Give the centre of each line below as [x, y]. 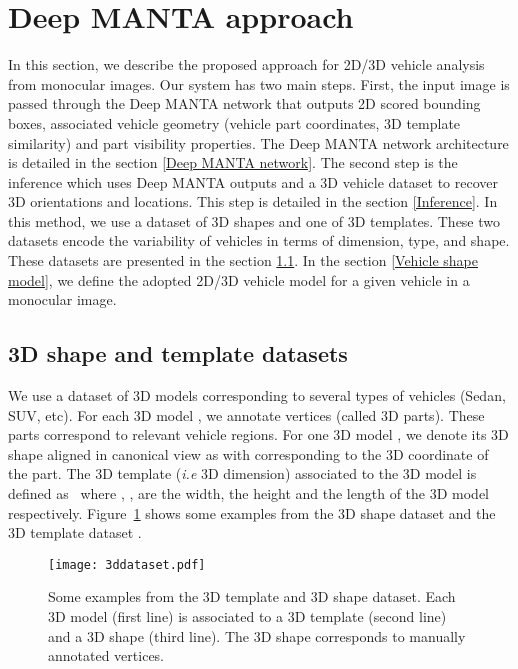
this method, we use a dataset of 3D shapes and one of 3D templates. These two [254, 220]
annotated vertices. [106, 655]
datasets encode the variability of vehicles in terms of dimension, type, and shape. [259, 240]
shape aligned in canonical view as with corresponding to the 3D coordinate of [248, 453]
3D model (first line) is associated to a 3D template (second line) [247, 616]
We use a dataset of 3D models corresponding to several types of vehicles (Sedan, [257, 395]
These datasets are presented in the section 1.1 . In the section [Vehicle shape [243, 260]
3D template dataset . [75, 532]
